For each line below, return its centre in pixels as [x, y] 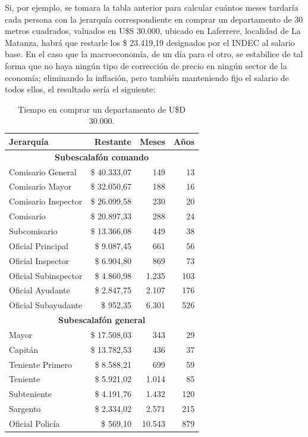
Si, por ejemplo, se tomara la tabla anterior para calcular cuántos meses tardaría [152, 7]
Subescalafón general [102, 320]
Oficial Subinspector [46, 275]
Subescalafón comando [102, 156]
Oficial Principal [39, 245]
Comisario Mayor [40, 186]
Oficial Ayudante [40, 290]
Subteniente [30, 394]
